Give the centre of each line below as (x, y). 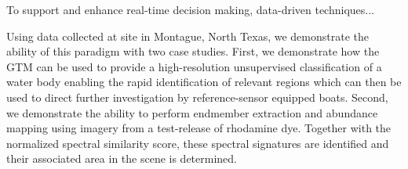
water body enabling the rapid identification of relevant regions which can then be (204, 82)
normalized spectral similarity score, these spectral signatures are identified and (198, 143)
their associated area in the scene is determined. (122, 158)
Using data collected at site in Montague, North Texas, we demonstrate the (188, 36)
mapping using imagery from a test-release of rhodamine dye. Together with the (199, 128)
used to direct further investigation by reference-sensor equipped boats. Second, (197, 97)
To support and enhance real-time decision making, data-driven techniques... (190, 9)
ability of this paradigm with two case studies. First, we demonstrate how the (193, 51)
